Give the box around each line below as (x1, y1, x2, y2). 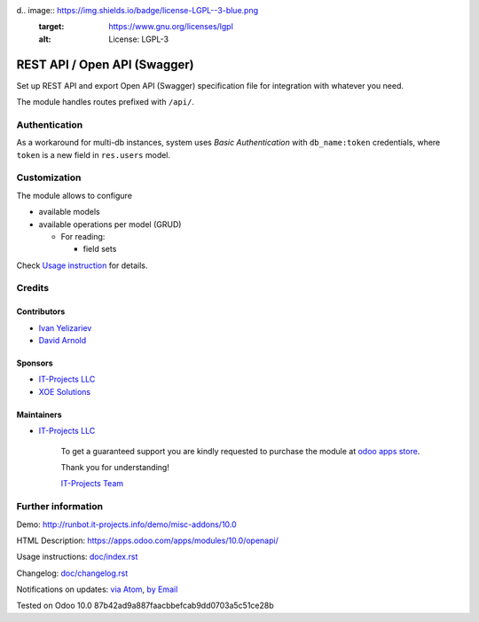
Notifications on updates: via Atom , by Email (16, 584, 178, 594)
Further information (16, 500, 104, 513)
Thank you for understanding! (60, 462, 170, 472)
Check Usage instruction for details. (16, 260, 148, 271)
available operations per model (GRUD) (38, 218, 182, 230)
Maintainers (16, 409, 62, 420)
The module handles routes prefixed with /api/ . (16, 97, 195, 107)
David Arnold (38, 335, 87, 346)
